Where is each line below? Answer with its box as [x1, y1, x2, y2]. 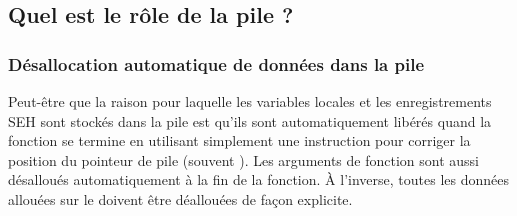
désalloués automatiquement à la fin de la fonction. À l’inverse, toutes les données [8, 169, 509, 190]
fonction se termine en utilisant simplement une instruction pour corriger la [8, 130, 471, 151]
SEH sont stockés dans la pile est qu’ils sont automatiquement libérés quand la [8, 110, 492, 131]
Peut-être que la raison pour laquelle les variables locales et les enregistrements [8, 91, 492, 111]
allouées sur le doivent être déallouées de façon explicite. [8, 188, 353, 209]
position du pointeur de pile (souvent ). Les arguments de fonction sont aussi [8, 149, 479, 170]
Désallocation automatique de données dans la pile [8, 51, 425, 76]
